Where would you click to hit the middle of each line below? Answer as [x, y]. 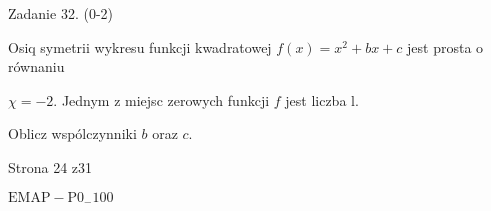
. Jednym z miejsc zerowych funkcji [161, 99]
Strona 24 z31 [50, 166]
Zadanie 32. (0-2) [60, 13]
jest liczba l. [322, 99]
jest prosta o [445, 46]
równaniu [36, 66]
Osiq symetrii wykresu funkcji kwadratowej [140, 46]
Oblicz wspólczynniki [72, 133]
